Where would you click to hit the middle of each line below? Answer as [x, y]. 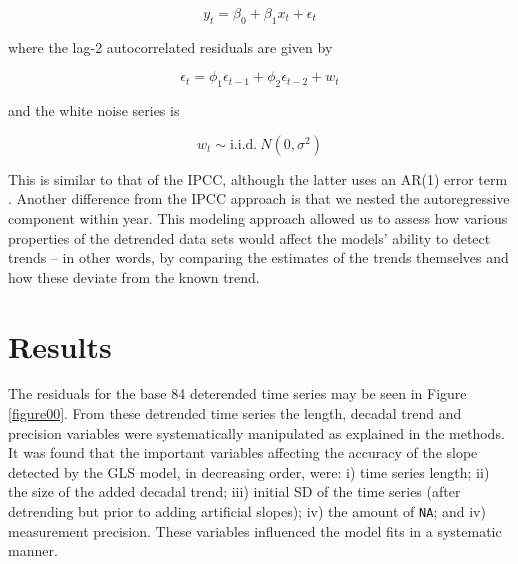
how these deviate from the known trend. [134, 276]
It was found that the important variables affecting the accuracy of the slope [243, 452]
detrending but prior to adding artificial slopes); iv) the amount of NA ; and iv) [247, 511]
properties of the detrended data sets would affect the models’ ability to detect [249, 237]
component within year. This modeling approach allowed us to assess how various [258, 217]
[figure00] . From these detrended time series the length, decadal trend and [235, 413]
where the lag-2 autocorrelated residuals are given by [170, 46]
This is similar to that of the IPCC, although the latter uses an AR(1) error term [258, 178]
